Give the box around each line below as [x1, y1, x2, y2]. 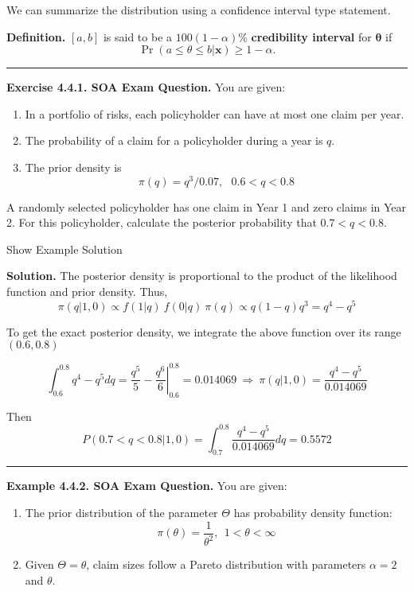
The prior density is [25, 158, 122, 175]
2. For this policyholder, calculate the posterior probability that [6, 214, 317, 231]
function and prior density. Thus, [6, 283, 168, 300]
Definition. [6, 28, 66, 45]
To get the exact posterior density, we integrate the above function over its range [6, 323, 401, 340]
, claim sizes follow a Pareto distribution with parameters [86, 556, 366, 573]
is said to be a [103, 28, 173, 45]
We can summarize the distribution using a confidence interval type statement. [6, 2, 391, 17]
